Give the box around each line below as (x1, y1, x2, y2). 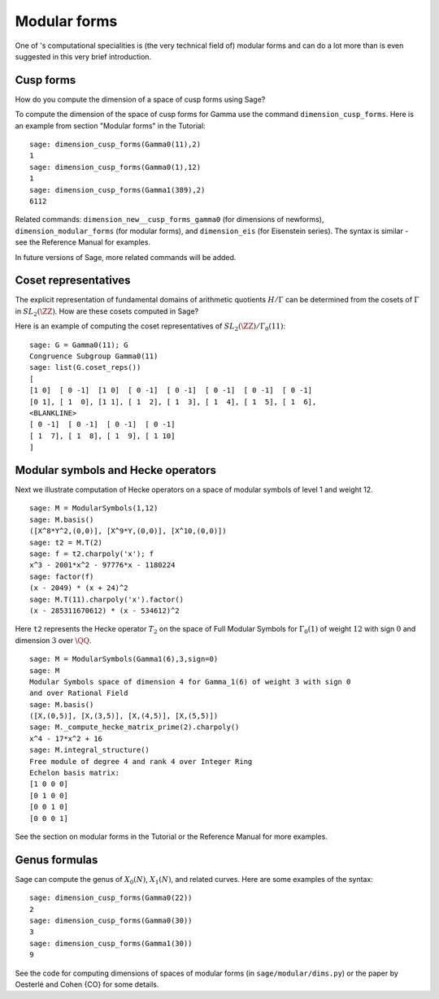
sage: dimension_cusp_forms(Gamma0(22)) (29, 893, 193, 902)
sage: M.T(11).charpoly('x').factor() (29, 594, 185, 604)
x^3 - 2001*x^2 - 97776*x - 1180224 (29, 561, 176, 570)
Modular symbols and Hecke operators (15, 463, 217, 477)
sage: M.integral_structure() (29, 745, 150, 755)
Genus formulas (15, 853, 98, 867)
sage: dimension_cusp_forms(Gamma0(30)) (29, 916, 193, 926)
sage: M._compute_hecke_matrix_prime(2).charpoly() (29, 723, 240, 732)
